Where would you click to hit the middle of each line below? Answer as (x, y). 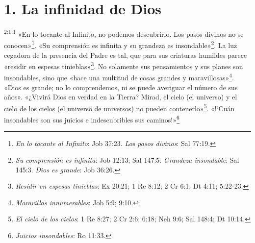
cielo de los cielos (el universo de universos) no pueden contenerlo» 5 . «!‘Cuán (119, 107)
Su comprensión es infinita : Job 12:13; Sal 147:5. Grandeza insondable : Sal (127, 160)
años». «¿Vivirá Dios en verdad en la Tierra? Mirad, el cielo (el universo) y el (121, 97)
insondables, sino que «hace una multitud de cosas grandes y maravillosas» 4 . (119, 77)
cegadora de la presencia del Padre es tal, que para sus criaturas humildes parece (126, 55)
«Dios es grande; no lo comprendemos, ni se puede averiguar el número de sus (121, 87)
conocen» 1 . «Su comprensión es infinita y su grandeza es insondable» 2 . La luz (121, 45)
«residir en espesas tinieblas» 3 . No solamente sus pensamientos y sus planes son (124, 65)
